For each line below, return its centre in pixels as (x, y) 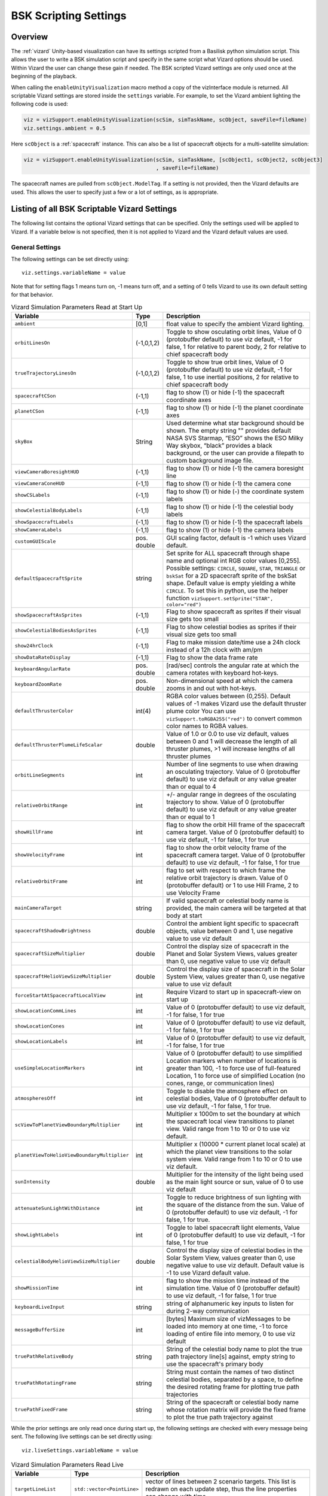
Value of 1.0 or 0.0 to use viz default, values (228, 734)
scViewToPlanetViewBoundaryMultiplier (68, 1125)
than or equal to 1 (191, 817)
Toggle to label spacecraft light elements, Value (233, 1227)
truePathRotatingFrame (46, 1383)
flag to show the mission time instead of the (228, 1281)
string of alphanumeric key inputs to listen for (230, 1303)
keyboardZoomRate (38, 684)
